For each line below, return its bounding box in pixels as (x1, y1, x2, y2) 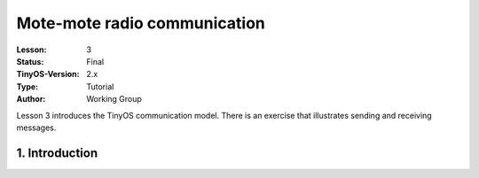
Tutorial (86, 81, 114, 92)
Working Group (86, 94, 142, 104)
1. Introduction (16, 145, 98, 160)
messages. (16, 122, 57, 133)
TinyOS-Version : (16, 69, 80, 80)
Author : (16, 94, 46, 104)
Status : (16, 56, 44, 66)
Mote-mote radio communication (16, 13, 265, 33)
